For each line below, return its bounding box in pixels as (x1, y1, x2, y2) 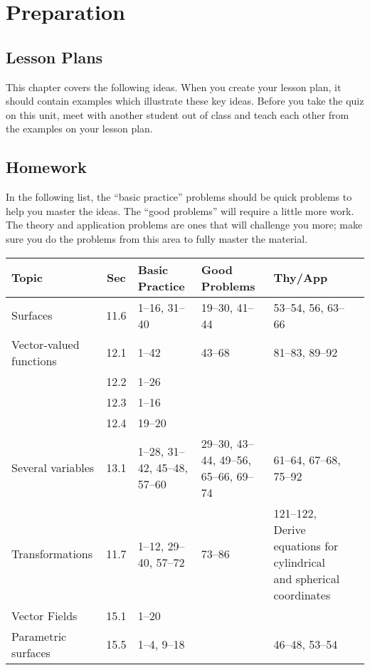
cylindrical (273, 553, 326, 570)
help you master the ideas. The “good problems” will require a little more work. (6, 203, 354, 218)
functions (11, 352, 57, 369)
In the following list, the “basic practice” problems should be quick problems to (6, 189, 352, 204)
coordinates (273, 586, 331, 603)
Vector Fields (11, 607, 78, 624)
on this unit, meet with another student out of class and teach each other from (6, 107, 349, 122)
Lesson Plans (6, 46, 103, 68)
